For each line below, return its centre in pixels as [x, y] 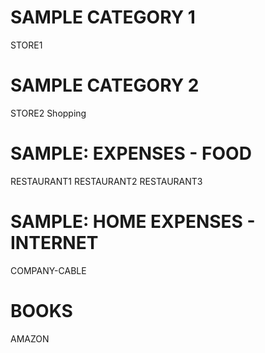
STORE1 [26, 45]
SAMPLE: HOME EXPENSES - [133, 222]
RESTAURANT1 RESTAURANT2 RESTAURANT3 [106, 181]
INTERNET [54, 243]
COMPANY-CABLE [48, 270]
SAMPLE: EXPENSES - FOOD [131, 153]
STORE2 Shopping [48, 113]
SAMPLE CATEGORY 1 [103, 17]
